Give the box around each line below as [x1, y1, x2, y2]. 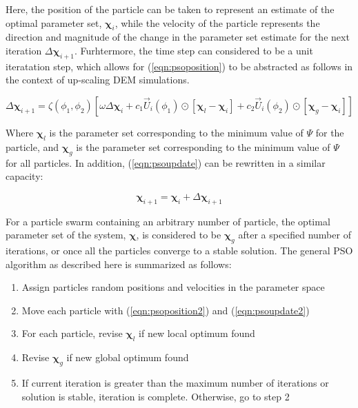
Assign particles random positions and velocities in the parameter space [21, 280, 325, 294]
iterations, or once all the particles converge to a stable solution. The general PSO [6, 243, 353, 257]
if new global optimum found [66, 350, 189, 365]
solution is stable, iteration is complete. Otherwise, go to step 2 [21, 389, 290, 403]
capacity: [6, 169, 43, 183]
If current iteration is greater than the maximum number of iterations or [21, 375, 329, 389]
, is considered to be [136, 227, 221, 242]
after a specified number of [238, 227, 351, 242]
